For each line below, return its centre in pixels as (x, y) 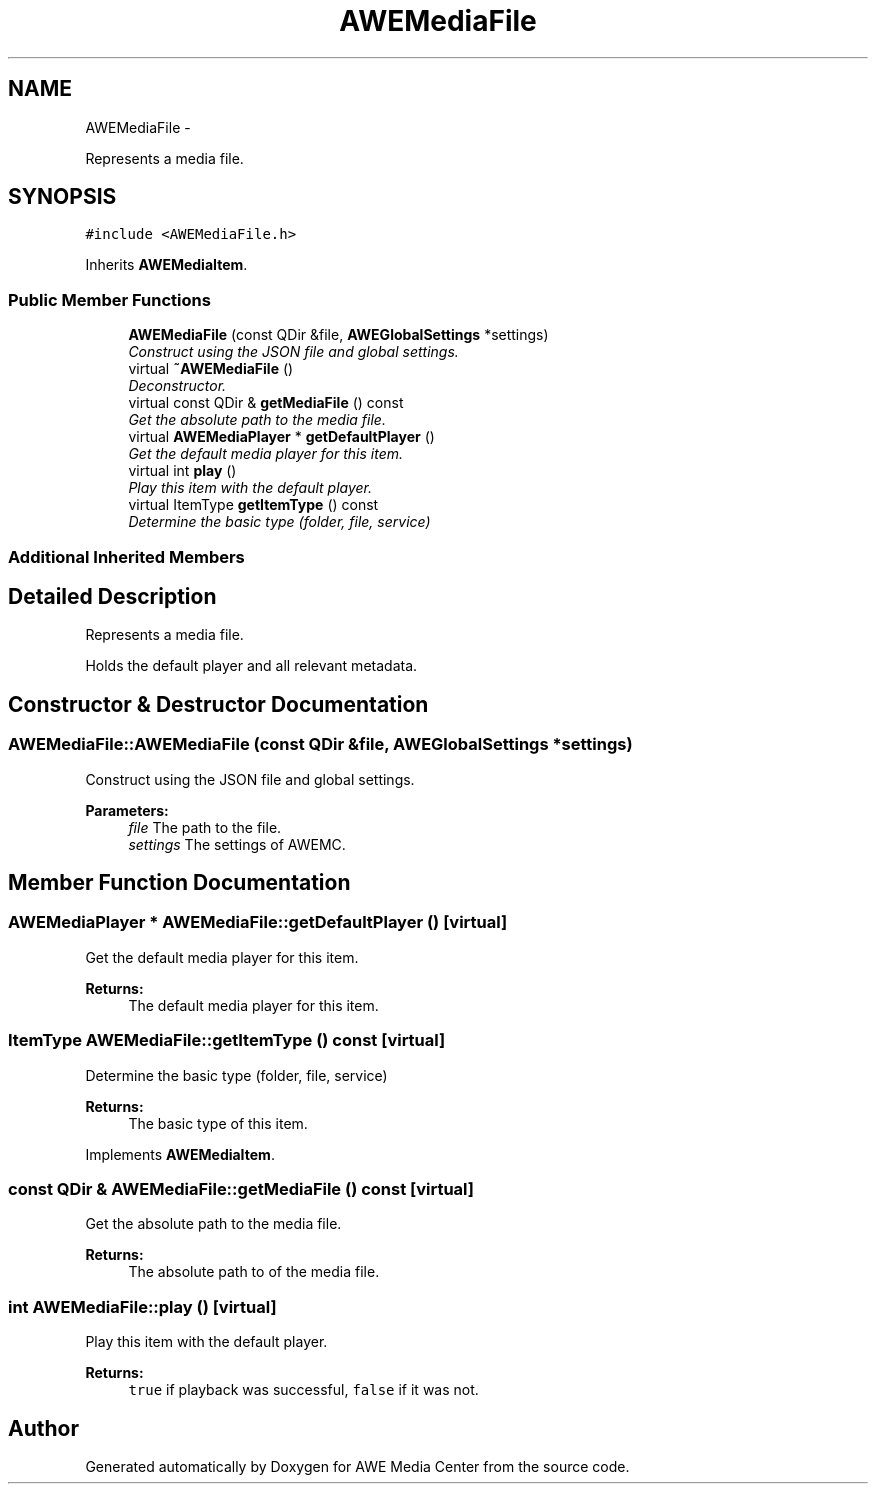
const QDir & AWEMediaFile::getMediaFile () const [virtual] (241, 1188)
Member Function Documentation (179, 883)
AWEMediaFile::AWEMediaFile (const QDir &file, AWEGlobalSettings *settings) (320, 744)
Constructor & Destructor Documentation (218, 704)
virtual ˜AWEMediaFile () (211, 369)
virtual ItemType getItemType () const (253, 505)
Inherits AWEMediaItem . (166, 265)
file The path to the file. (205, 827)
